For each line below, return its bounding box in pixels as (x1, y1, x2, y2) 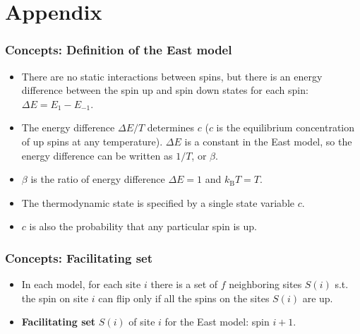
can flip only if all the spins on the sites (98, 290, 270, 305)
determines (147, 120, 195, 135)
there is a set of (150, 277, 218, 292)
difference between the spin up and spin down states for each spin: (21, 83, 308, 97)
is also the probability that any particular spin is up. (29, 219, 257, 234)
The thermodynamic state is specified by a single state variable (21, 195, 294, 210)
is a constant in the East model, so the (184, 133, 352, 148)
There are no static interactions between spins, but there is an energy (21, 68, 323, 83)
